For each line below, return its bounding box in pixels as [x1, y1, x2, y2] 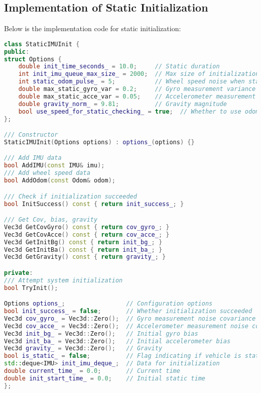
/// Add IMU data [4, 154, 62, 162]
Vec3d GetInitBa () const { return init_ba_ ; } [4, 246, 163, 253]
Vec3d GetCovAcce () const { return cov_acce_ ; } [4, 231, 170, 238]
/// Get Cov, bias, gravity [4, 216, 98, 224]
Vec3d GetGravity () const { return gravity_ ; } [4, 253, 166, 261]
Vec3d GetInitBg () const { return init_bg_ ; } [4, 238, 163, 246]
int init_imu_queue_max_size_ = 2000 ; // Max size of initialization [18, 70, 259, 78]
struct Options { [4, 55, 62, 63]
